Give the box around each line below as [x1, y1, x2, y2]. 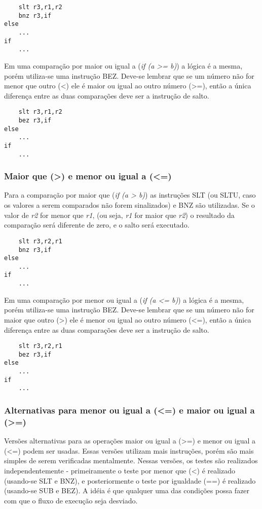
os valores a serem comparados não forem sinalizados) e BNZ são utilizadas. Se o [4, 200, 255, 210]
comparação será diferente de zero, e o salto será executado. [4, 219, 190, 230]
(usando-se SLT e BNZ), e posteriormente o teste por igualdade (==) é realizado [4, 475, 256, 486]
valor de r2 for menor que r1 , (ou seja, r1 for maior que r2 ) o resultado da [4, 209, 235, 220]
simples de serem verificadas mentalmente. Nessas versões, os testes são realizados [4, 455, 258, 466]
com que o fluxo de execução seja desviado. [4, 495, 138, 505]
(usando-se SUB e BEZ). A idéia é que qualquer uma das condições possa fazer [4, 485, 250, 496]
